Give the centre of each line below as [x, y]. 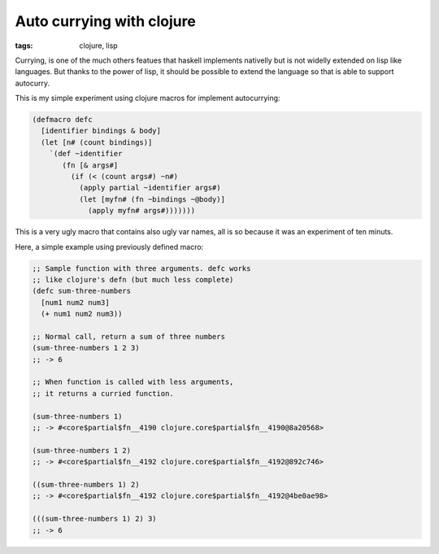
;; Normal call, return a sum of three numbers [128, 336]
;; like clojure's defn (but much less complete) [133, 279]
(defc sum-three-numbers [82, 291]
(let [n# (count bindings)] [97, 142]
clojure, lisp [98, 46]
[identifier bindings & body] [101, 131]
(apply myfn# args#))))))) [141, 211]
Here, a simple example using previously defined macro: [109, 246]
